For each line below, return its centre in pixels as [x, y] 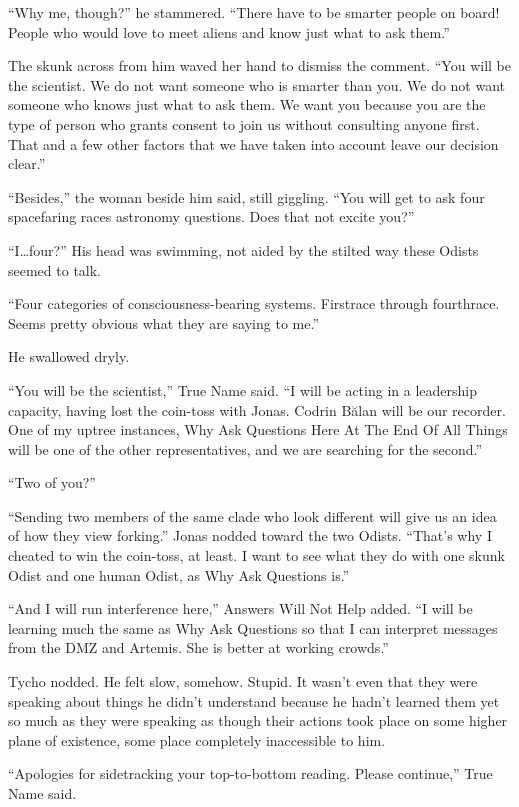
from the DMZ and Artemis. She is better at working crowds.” [198, 647]
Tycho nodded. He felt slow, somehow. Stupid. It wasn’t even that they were [243, 681]
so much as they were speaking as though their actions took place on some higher [258, 720]
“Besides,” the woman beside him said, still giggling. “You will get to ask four [246, 196]
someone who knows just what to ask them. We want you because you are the [247, 104]
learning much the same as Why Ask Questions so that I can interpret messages [253, 627]
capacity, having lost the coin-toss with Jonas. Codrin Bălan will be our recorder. [257, 409]
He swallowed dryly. [69, 356]
